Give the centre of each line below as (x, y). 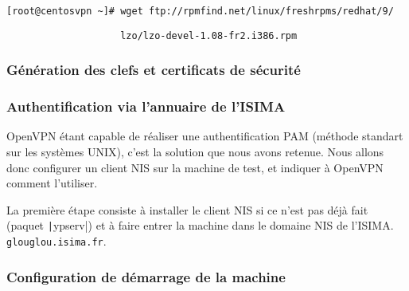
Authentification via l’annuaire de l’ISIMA (146, 106)
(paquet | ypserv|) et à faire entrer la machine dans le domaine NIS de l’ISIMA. (200, 225)
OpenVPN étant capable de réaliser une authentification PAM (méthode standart (205, 136)
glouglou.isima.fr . (56, 241)
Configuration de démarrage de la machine (146, 276)
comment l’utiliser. (52, 183)
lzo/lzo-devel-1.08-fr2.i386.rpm (209, 35)
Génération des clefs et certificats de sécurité (154, 70)
